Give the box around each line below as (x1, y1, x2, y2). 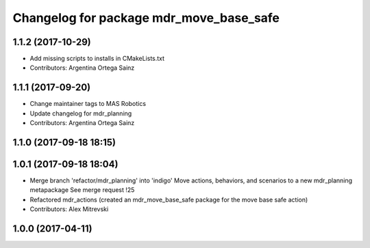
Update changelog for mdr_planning (29, 109, 132, 118)
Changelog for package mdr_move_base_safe (12, 10, 280, 25)
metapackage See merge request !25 (29, 186, 135, 194)
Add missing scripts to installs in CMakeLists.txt (29, 55, 164, 63)
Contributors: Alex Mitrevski (29, 205, 109, 213)
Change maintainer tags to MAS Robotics (29, 100, 147, 108)
